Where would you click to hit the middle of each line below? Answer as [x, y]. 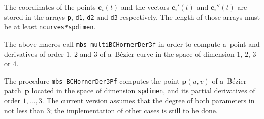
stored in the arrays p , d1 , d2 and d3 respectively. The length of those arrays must [132, 16]
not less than [24, 110]
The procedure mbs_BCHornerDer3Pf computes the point [92, 80]
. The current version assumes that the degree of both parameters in [148, 101]
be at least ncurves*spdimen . [50, 27]
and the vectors [145, 7]
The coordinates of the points [50, 7]
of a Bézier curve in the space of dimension [167, 53]
